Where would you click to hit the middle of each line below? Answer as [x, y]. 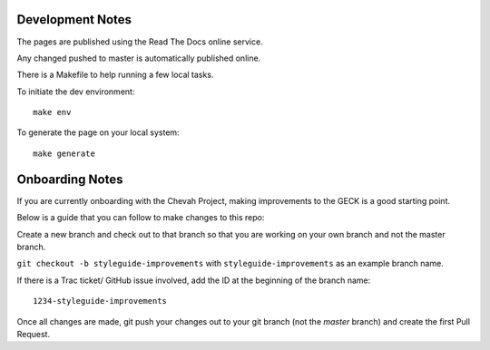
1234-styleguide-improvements [100, 301]
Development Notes [74, 19]
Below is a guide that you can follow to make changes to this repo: [141, 218]
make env [52, 112]
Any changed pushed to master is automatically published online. [139, 58]
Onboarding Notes [70, 179]
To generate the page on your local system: [98, 132]
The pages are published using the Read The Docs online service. [140, 42]
